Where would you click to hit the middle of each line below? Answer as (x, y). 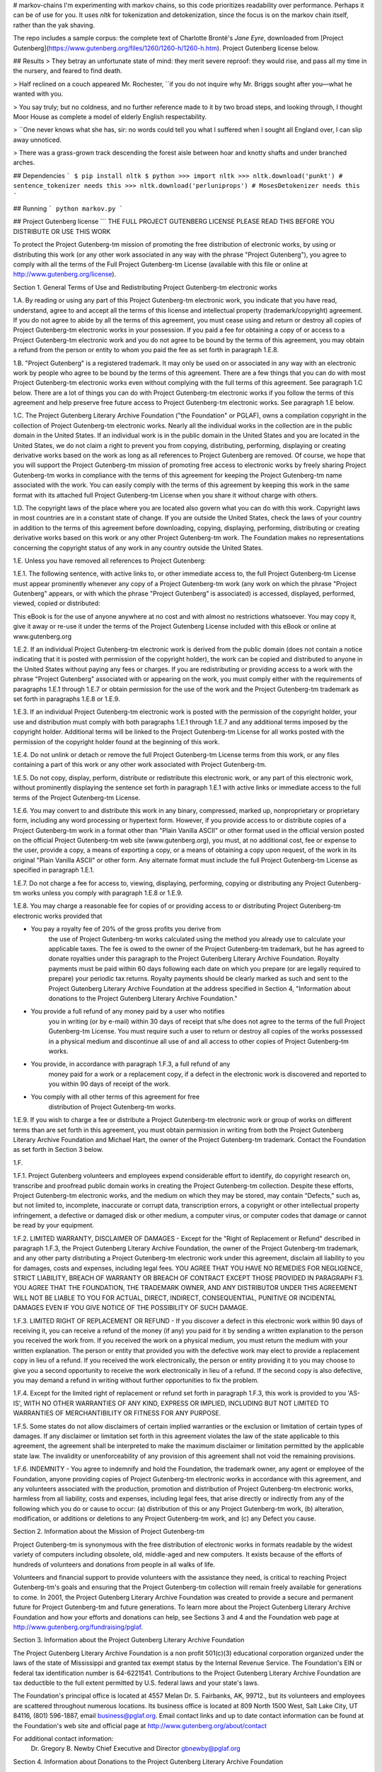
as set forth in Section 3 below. (58, 1150)
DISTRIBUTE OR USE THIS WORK (62, 231)
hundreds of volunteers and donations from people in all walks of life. (114, 1564)
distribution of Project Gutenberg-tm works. (112, 1106)
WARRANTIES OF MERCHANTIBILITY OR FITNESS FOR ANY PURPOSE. (117, 1413)
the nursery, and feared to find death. (68, 71)
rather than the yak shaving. (54, 25)
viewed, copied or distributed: (57, 603)
